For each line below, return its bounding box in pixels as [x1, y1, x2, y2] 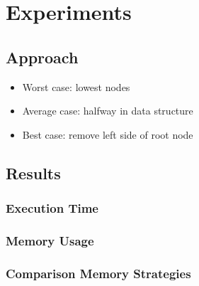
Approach [6, 46, 79, 68]
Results [6, 161, 61, 184]
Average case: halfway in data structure [22, 103, 193, 118]
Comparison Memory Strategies [6, 264, 191, 282]
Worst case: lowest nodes [22, 79, 130, 94]
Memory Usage [6, 231, 94, 249]
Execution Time [6, 199, 98, 217]
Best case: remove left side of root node [22, 127, 193, 142]
